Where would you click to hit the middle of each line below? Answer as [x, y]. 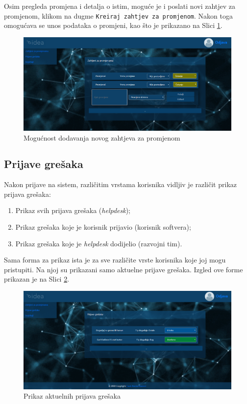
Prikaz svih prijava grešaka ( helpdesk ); [73, 210]
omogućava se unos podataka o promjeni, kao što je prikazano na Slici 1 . [113, 25]
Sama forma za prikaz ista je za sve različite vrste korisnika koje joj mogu [115, 260]
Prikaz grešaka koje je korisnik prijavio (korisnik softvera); [103, 227]
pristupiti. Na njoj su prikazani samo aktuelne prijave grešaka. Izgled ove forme [123, 269]
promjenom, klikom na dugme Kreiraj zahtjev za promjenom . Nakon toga [118, 15]
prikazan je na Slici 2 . [37, 279]
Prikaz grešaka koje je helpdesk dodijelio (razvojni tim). [99, 243]
